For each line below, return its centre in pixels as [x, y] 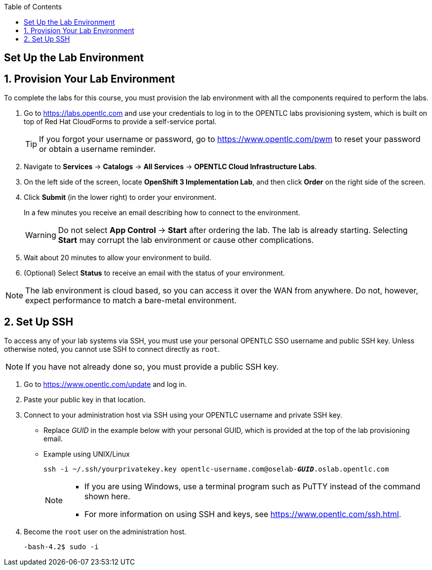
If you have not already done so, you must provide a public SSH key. [152, 367]
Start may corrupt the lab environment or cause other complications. [186, 240]
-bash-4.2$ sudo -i [61, 547]
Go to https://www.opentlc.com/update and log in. [105, 384]
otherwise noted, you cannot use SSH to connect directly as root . [112, 349]
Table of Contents [33, 7]
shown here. [107, 497]
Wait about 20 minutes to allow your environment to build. [118, 258]
